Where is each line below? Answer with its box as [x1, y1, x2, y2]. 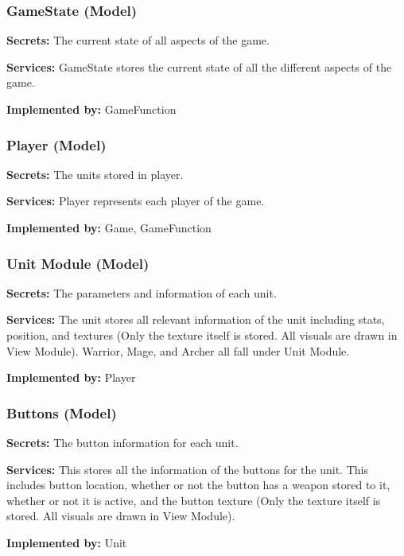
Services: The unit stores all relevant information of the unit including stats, [6, 311, 385, 328]
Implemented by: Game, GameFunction [6, 220, 212, 235]
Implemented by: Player [6, 369, 136, 386]
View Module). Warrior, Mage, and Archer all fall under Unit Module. [6, 342, 350, 359]
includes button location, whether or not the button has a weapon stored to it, [6, 476, 390, 493]
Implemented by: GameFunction [6, 101, 177, 117]
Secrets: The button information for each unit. [6, 434, 239, 450]
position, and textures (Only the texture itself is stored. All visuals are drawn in [6, 327, 398, 343]
